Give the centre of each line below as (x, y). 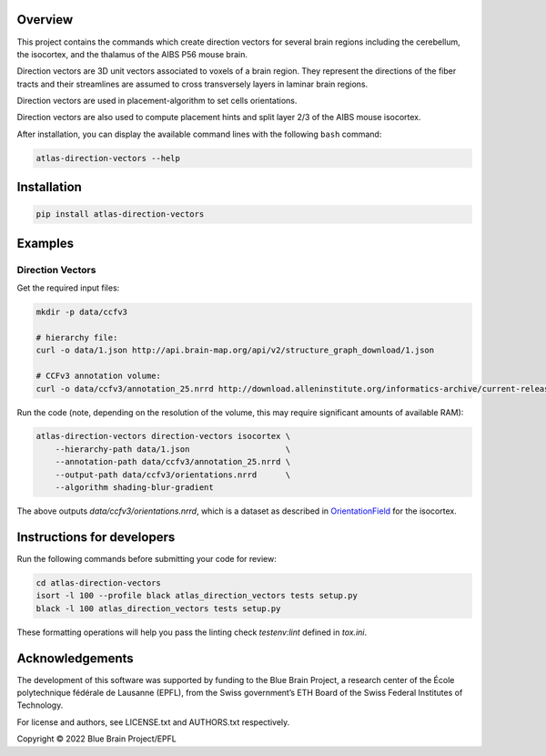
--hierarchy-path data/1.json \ (173, 449)
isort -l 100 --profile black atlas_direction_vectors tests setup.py (197, 596)
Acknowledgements (75, 658)
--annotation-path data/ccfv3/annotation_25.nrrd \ (173, 462)
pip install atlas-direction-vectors (120, 215)
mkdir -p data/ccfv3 (81, 312)
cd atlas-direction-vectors (98, 582)
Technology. (40, 705)
